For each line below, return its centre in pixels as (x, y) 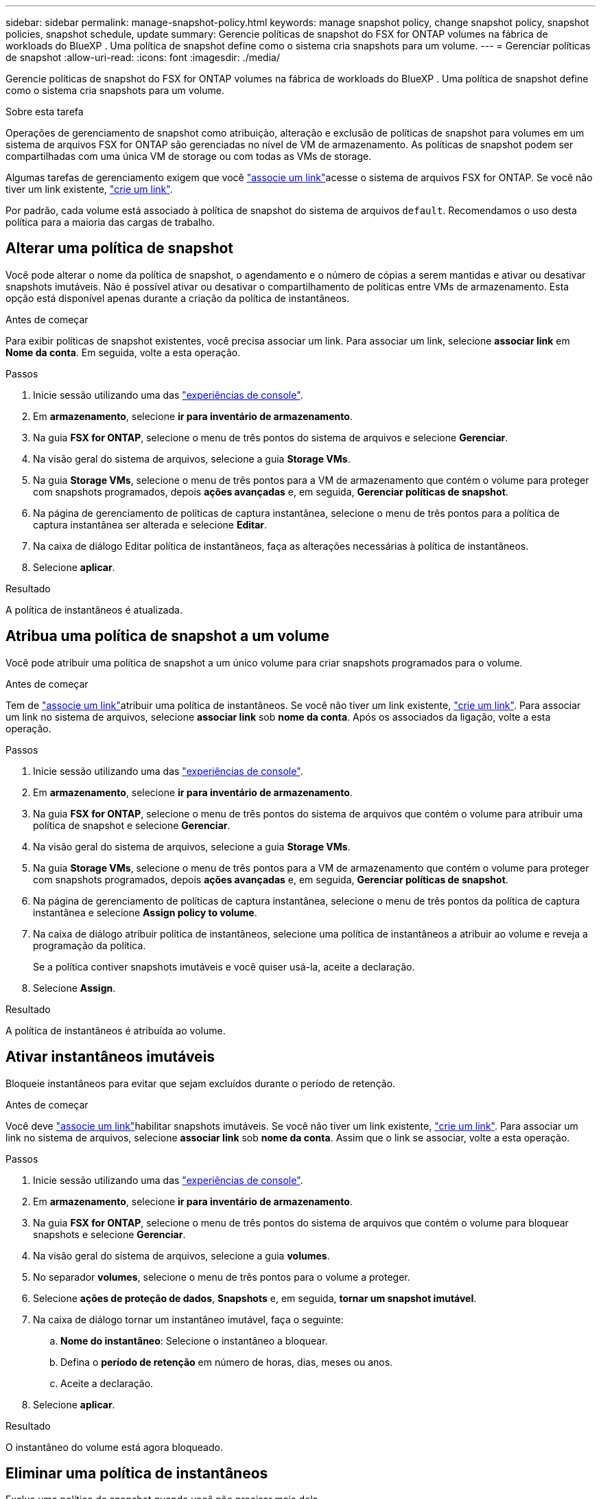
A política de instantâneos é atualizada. (94, 609)
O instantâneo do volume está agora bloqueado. (114, 1447)
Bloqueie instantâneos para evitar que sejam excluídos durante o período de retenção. (201, 1083)
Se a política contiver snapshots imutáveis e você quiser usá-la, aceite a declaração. (224, 966)
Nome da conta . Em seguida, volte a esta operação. (123, 352)
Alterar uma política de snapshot (120, 248)
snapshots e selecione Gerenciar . (109, 1234)
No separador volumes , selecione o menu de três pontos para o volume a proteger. (222, 1277)
